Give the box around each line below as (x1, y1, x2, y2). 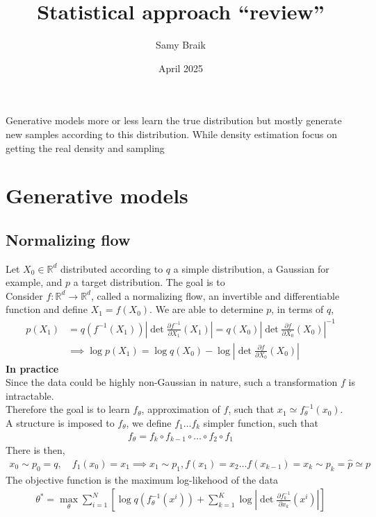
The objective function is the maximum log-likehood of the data (6, 472, 279, 486)
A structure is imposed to (6, 415, 115, 430)
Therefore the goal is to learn (6, 402, 130, 416)
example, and (6, 275, 63, 289)
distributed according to (60, 261, 163, 276)
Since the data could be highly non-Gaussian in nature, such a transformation (6, 375, 338, 389)
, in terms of (271, 302, 324, 316)
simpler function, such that (203, 415, 318, 430)
